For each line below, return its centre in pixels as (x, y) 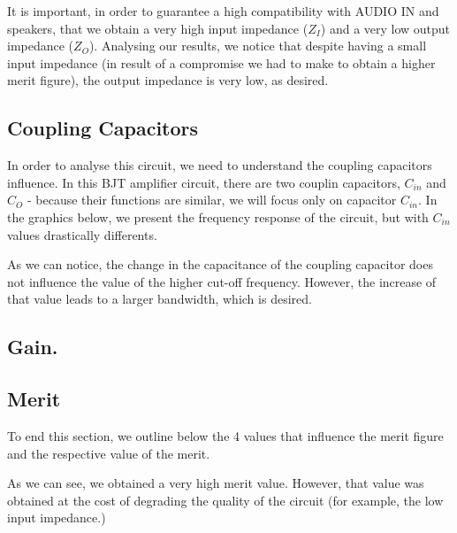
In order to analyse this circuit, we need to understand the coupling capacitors (220, 165)
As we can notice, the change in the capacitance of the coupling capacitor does (220, 264)
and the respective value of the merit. (109, 453)
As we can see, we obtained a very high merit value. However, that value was (216, 483)
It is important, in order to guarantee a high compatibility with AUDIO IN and (223, 11)
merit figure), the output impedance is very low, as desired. (168, 80)
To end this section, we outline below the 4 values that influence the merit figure (225, 435)
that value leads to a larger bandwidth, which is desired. (160, 299)
